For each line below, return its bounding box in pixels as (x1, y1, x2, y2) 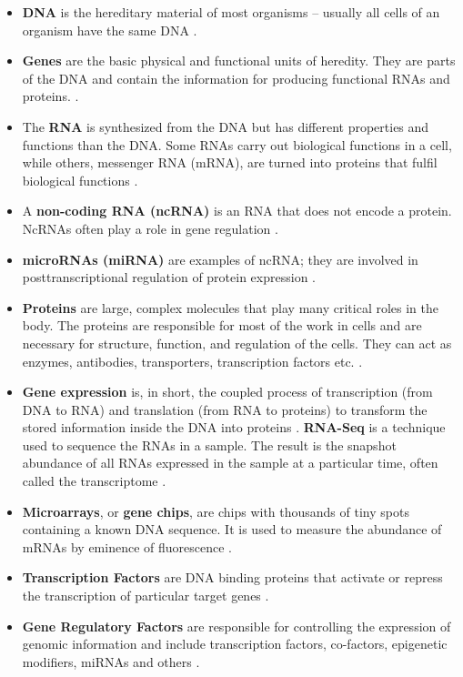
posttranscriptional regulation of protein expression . (22, 268, 316, 287)
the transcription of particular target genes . (22, 586, 269, 605)
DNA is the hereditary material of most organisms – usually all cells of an (22, 3, 440, 21)
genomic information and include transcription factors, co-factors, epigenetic (22, 634, 448, 653)
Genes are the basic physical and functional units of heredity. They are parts (22, 51, 456, 70)
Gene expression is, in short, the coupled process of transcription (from (22, 382, 433, 401)
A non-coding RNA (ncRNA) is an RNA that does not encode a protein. (22, 201, 452, 220)
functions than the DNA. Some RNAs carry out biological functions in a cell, (22, 135, 452, 154)
